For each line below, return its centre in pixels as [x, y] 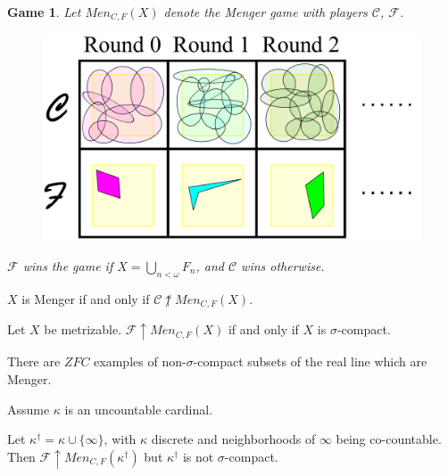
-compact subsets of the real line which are [310, 361]
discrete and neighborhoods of [233, 439]
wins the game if [68, 265]
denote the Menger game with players [265, 12]
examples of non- [140, 361]
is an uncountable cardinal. [139, 409]
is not [198, 456]
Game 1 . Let [44, 12]
